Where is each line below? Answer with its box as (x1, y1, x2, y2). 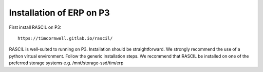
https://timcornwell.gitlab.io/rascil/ (18, 36, 113, 41)
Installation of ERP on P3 (9, 7, 110, 18)
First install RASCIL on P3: (9, 24, 61, 30)
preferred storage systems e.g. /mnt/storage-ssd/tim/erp (9, 60, 124, 66)
